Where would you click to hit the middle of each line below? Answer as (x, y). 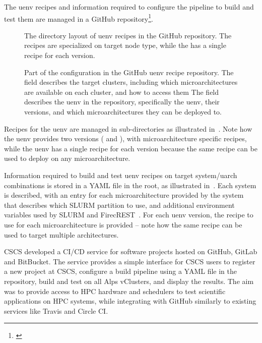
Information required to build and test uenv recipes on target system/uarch (121, 175)
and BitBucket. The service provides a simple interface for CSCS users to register (130, 261)
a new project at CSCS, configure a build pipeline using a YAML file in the (120, 271)
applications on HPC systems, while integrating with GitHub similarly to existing (130, 301)
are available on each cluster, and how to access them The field (122, 92)
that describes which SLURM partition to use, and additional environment (119, 205)
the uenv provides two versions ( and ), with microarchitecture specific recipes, (125, 138)
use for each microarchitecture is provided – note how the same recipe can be (123, 224)
